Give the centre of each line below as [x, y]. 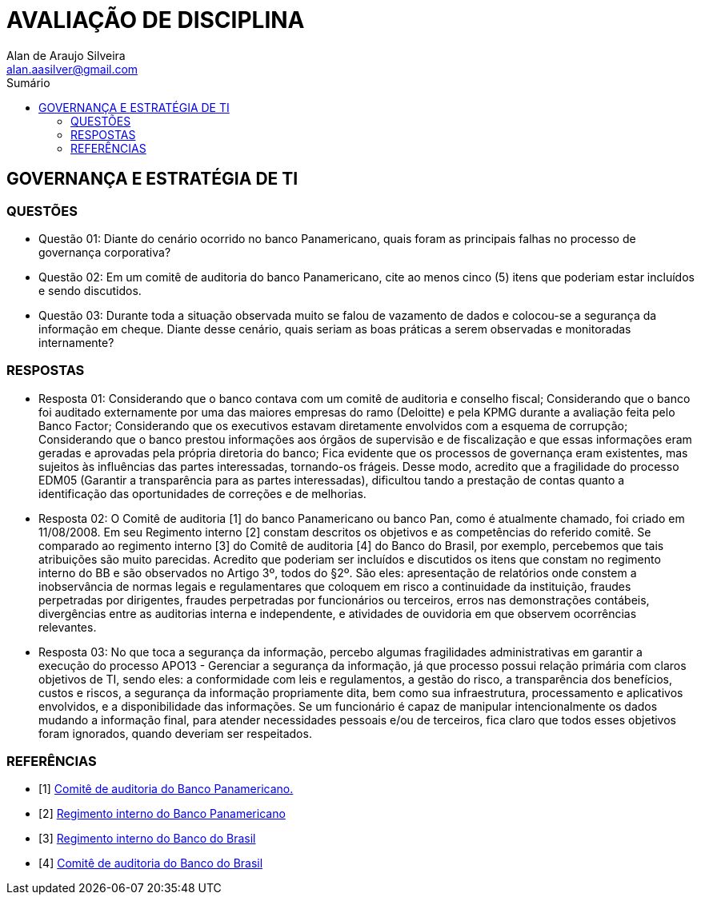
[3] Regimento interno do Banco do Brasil [147, 839]
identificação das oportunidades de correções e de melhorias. [202, 493]
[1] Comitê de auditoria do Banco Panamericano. [166, 789]
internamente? [76, 342]
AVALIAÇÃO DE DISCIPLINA [156, 20]
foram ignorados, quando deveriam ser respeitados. [175, 733]
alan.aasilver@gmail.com [72, 69]
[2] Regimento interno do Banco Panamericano [162, 814]
